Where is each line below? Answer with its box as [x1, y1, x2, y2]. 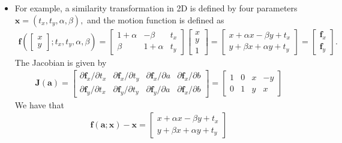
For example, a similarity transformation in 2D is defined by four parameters [14, 2, 298, 14]
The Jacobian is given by [14, 56, 107, 68]
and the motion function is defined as [87, 13, 224, 26]
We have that [14, 98, 64, 111]
